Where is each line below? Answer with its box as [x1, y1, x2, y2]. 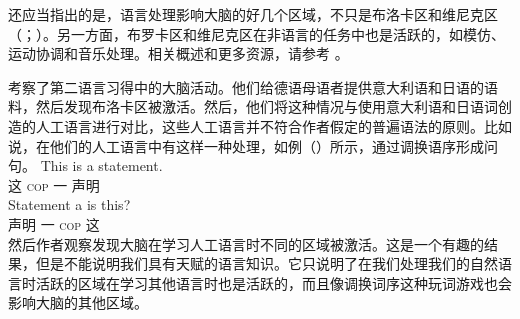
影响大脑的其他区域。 [8, 292, 148, 313]
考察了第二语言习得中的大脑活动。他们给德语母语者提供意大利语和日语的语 [8, 76, 498, 97]
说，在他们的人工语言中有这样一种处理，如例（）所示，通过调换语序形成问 [8, 135, 498, 156]
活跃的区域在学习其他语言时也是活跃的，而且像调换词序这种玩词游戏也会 [35, 272, 512, 293]
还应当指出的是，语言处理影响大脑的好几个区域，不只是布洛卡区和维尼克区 [8, 4, 498, 24]
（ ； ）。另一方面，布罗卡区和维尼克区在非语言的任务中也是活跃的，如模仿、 [8, 23, 505, 44]
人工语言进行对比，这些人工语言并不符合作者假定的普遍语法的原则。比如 [35, 115, 512, 136]
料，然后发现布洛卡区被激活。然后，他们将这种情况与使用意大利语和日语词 [8, 96, 498, 117]
